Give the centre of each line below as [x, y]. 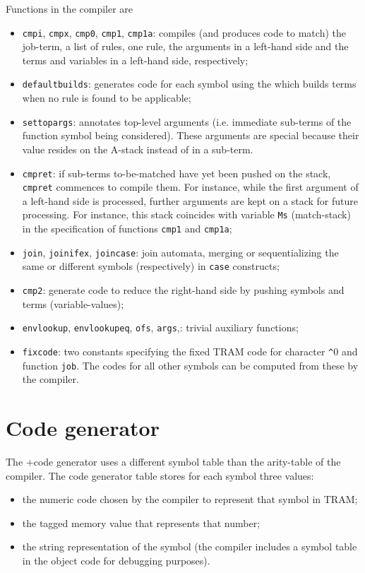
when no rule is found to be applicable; [107, 98]
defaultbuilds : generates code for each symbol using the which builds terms [189, 84]
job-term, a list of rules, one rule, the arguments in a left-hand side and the [185, 46]
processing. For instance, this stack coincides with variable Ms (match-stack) [186, 214]
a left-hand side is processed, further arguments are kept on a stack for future [190, 200]
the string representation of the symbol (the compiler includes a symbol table [190, 547]
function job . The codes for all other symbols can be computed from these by [190, 365]
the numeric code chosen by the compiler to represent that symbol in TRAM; [190, 499]
